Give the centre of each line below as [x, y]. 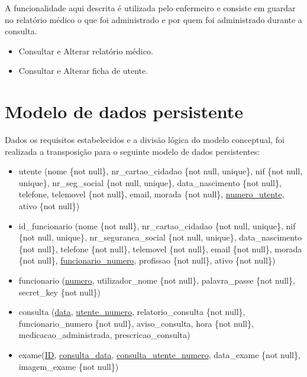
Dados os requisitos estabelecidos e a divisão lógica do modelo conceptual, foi [145, 140]
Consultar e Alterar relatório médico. [86, 51]
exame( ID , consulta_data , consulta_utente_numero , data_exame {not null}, [159, 355]
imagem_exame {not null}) [69, 366]
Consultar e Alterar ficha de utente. [83, 71]
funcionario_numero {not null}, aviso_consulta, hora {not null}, [136, 323]
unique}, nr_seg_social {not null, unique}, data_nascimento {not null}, [150, 182]
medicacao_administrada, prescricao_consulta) [104, 335]
